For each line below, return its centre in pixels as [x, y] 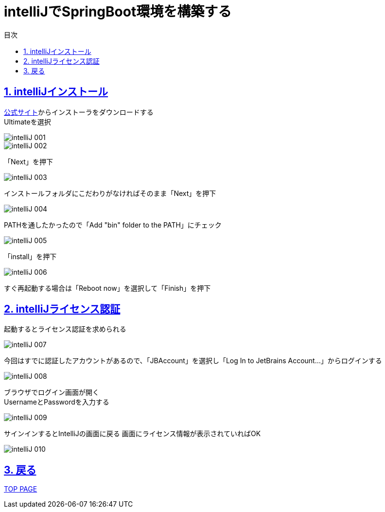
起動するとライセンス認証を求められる [65, 329]
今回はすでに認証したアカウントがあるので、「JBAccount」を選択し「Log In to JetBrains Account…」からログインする [193, 361]
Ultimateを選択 [27, 122]
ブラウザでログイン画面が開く [52, 392]
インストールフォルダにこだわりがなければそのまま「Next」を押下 [110, 193]
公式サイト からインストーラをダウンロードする [79, 112]
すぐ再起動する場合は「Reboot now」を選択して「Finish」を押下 [107, 288]
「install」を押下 [30, 256]
